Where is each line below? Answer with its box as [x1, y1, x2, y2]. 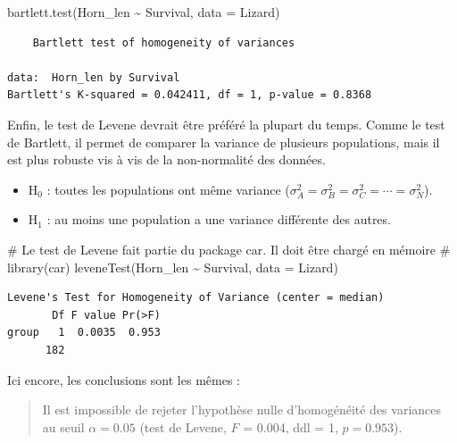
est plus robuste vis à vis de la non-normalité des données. [7, 150, 326, 169]
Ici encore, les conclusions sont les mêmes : [7, 370, 240, 389]
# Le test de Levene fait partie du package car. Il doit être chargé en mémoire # [7, 239, 451, 258]
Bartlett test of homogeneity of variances [32, 36, 295, 49]
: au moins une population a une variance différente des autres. [46, 210, 391, 229]
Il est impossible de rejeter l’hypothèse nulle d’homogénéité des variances [42, 400, 442, 419]
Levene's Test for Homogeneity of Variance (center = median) [7, 291, 385, 305]
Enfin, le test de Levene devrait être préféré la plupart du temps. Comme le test [7, 114, 445, 133]
